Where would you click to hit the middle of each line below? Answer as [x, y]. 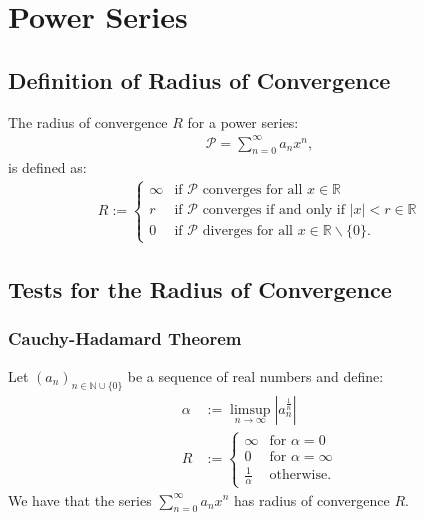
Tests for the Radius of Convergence [200, 289]
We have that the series [80, 499]
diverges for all [247, 231]
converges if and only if [274, 210]
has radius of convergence [311, 499]
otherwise [298, 475]
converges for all [252, 190]
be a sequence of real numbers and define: [255, 375]
